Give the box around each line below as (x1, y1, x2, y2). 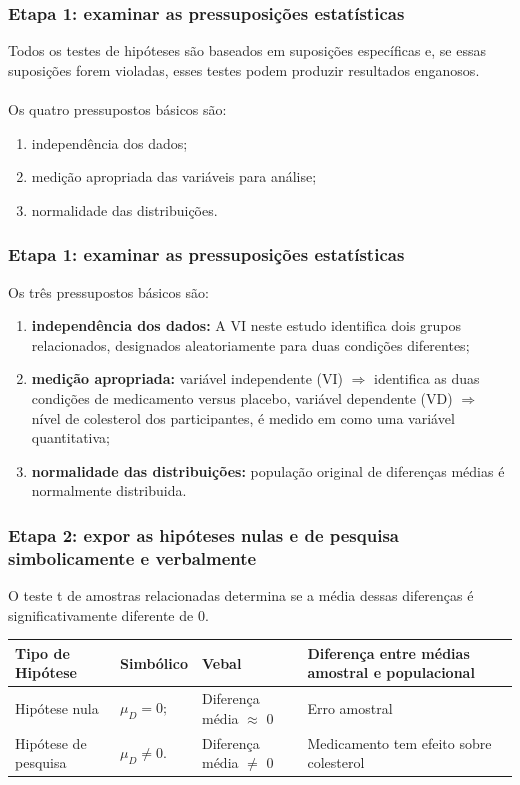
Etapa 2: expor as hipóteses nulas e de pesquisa (8, 522, 399, 547)
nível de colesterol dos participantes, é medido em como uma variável (31, 407, 455, 428)
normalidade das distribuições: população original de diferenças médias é (31, 460, 505, 481)
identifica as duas (374, 368, 480, 389)
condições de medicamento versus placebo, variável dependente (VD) (31, 387, 453, 408)
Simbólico (120, 652, 188, 673)
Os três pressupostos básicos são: (8, 281, 210, 302)
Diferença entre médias (307, 642, 470, 663)
